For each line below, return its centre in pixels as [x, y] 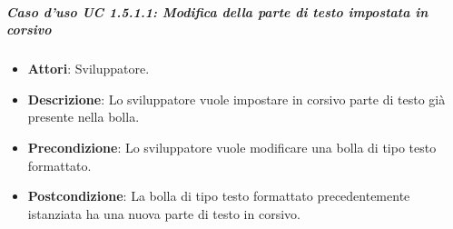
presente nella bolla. [84, 117]
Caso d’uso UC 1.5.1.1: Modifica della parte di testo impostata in [217, 11]
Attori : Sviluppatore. [89, 69]
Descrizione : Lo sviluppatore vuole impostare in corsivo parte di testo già [236, 99]
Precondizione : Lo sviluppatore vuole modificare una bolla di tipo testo [232, 147]
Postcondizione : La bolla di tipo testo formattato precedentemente [219, 196]
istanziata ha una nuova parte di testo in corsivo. [164, 213]
